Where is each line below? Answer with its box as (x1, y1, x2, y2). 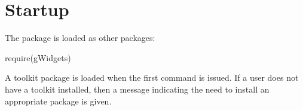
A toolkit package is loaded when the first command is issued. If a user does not (5, 71, 299, 84)
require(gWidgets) (5, 51, 71, 64)
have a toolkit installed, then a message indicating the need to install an (5, 83, 270, 95)
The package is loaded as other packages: (5, 31, 155, 44)
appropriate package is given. (5, 94, 112, 107)
